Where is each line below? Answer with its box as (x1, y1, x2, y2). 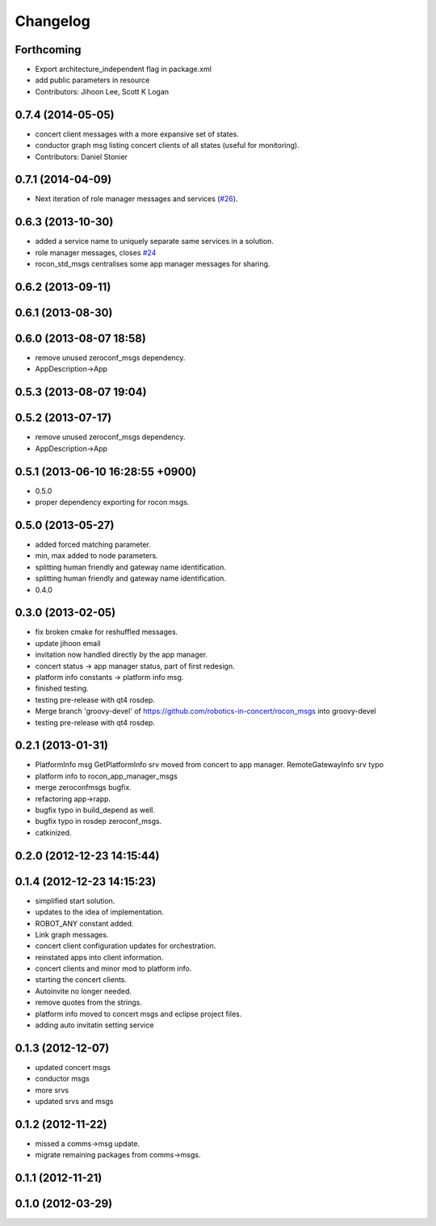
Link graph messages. (35, 930, 109, 939)
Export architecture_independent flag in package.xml (35, 65, 212, 74)
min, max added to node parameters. (35, 551, 158, 561)
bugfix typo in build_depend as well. (35, 805, 156, 815)
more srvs (35, 1085, 69, 1094)
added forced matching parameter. (35, 540, 151, 549)
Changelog (15, 12, 90, 30)
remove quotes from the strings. (35, 997, 143, 1007)
